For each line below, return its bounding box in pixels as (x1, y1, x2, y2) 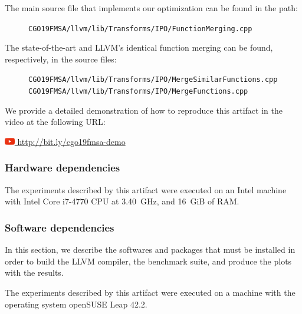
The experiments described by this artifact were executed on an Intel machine (5, 183, 287, 196)
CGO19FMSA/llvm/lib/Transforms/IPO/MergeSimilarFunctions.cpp (28, 75, 278, 84)
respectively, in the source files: (5, 52, 117, 65)
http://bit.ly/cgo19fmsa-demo (17, 135, 126, 147)
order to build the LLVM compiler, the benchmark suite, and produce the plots (5, 254, 292, 267)
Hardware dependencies (5, 160, 120, 175)
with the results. (5, 266, 64, 279)
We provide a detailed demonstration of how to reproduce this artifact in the (5, 104, 283, 116)
